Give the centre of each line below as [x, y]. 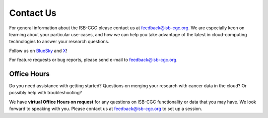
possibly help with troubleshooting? [45, 93]
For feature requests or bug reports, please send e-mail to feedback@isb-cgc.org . [94, 60]
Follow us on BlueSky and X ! [38, 51]
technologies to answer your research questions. [59, 42]
